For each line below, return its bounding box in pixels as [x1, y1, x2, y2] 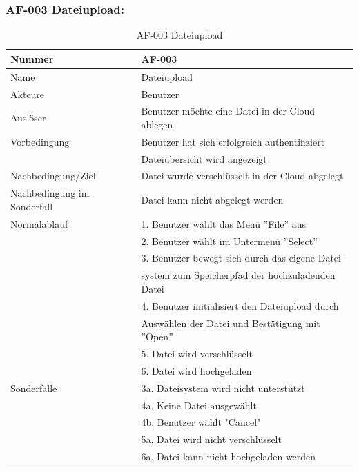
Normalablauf [10, 216, 68, 230]
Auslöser [10, 110, 46, 125]
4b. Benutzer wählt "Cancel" [141, 415, 261, 429]
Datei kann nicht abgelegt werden [141, 193, 284, 207]
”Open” [141, 329, 173, 344]
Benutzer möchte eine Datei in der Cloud [141, 104, 316, 118]
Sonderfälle [10, 380, 57, 395]
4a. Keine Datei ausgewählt [141, 397, 257, 412]
